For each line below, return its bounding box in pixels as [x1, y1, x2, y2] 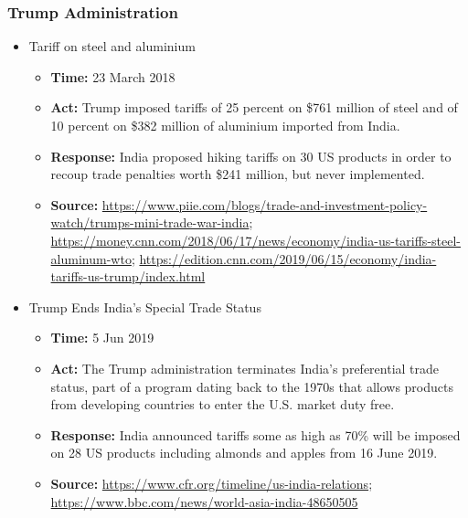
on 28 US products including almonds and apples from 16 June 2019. [50, 443, 438, 462]
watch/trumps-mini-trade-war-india [50, 213, 250, 232]
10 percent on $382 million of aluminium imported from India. [50, 116, 400, 134]
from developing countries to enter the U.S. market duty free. [50, 395, 395, 414]
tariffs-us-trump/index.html [50, 267, 206, 286]
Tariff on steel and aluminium [28, 37, 196, 56]
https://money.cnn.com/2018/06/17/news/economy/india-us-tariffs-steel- [50, 230, 461, 249]
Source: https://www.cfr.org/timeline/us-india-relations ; [50, 473, 373, 492]
